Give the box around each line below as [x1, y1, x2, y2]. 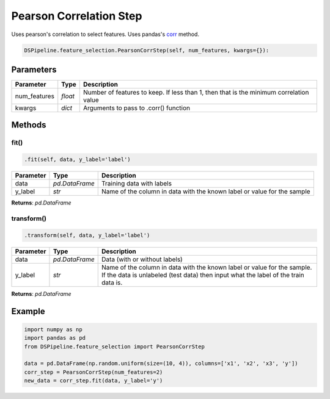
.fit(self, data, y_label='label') [24, 156, 131, 163]
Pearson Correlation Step [11, 9, 142, 23]
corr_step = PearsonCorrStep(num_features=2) [24, 368, 163, 375]
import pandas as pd [24, 334, 86, 342]
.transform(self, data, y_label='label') [24, 232, 150, 239]
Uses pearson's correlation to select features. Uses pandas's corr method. [11, 31, 200, 38]
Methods [11, 120, 46, 131]
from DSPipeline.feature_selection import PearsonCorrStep [24, 343, 205, 350]
